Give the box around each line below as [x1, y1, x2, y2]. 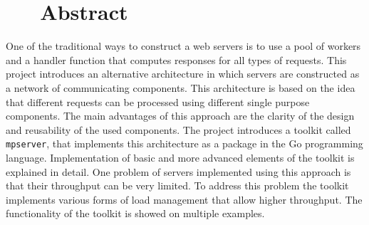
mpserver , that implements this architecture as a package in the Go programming [6, 136, 363, 151]
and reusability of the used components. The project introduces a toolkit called [6, 122, 351, 137]
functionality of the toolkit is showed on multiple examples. [6, 206, 265, 221]
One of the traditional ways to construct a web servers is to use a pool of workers [6, 38, 361, 53]
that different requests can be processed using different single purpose [6, 94, 310, 109]
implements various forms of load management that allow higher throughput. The [6, 192, 363, 206]
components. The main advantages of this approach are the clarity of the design [6, 108, 355, 123]
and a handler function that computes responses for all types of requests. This [6, 52, 347, 67]
